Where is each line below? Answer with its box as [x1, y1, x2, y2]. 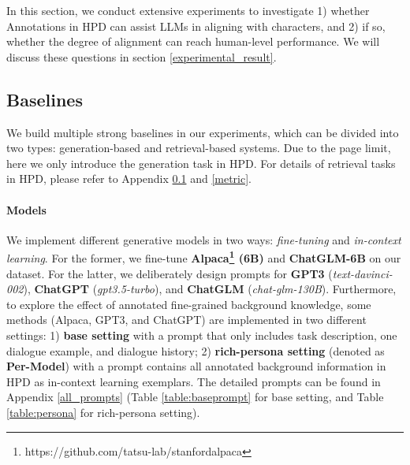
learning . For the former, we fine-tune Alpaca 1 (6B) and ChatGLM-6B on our [6, 247, 401, 266]
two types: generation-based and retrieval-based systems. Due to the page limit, [6, 139, 391, 156]
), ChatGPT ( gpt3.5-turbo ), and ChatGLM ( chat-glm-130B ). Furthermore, [23, 281, 397, 297]
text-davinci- [332, 265, 393, 281]
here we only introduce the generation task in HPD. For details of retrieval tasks [6, 154, 396, 171]
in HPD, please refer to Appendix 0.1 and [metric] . [6, 170, 252, 187]
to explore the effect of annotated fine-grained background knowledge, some [6, 296, 371, 312]
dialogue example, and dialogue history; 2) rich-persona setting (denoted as [6, 342, 385, 359]
